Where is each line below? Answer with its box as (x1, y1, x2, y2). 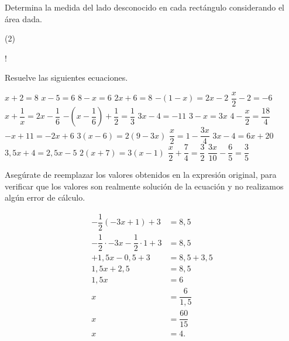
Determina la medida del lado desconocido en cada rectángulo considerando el (5, 1, 285, 13)
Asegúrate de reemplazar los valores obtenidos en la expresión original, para (5, 168, 277, 181)
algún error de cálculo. (5, 191, 85, 204)
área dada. (5, 12, 42, 25)
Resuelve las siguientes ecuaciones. (5, 71, 128, 84)
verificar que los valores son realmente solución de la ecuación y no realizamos (5, 180, 284, 192)
